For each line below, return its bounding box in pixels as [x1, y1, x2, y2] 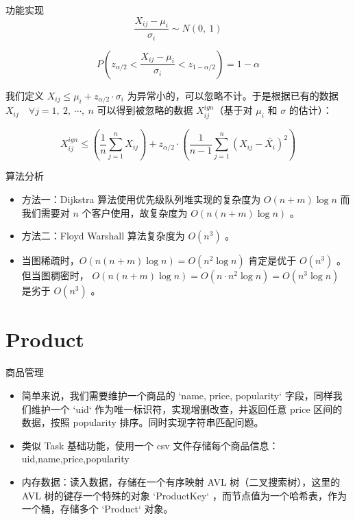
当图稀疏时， [21, 253, 79, 268]
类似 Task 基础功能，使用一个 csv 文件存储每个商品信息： [21, 438, 279, 452]
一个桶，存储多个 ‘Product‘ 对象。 [21, 501, 173, 516]
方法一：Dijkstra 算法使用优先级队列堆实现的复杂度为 [21, 192, 261, 206]
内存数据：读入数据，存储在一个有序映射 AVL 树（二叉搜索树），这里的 [21, 474, 341, 488]
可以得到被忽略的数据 [97, 103, 193, 117]
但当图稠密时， [21, 268, 89, 283]
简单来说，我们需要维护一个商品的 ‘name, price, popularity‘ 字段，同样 [21, 388, 333, 402]
